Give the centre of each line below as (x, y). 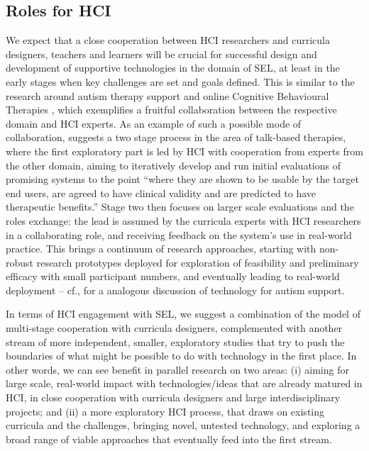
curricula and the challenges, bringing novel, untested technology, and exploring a (183, 425)
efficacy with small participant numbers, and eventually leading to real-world (173, 276)
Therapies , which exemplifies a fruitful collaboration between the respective (171, 110)
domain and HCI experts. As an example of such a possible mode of (154, 123)
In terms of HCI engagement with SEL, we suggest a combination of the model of (183, 314)
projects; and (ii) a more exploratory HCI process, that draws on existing (165, 411)
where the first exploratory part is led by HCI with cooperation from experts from (184, 151)
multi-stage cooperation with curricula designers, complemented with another (174, 328)
